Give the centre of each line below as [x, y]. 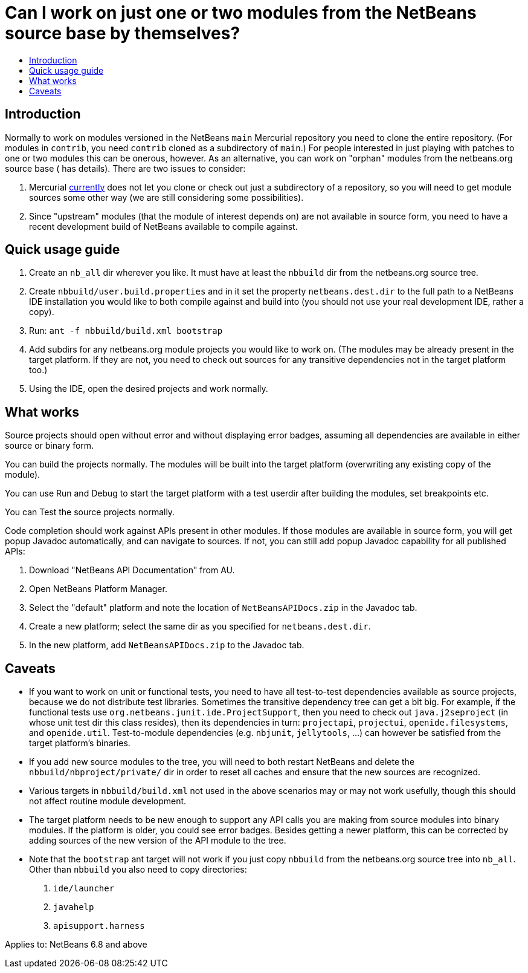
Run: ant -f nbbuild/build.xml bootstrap [126, 331]
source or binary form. [50, 446]
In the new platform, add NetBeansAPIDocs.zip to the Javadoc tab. [167, 645]
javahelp [74, 907]
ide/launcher [84, 889]
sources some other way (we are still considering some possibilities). [166, 197]
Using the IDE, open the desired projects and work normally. [149, 389]
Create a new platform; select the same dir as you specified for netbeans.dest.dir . [200, 626]
